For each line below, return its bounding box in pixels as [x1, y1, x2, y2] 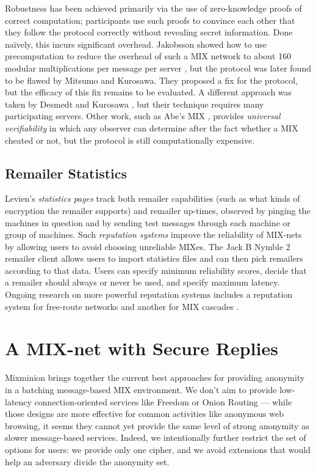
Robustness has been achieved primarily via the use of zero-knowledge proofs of [5, 2, 302, 14]
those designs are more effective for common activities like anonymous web [5, 407, 284, 420]
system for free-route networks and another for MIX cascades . [5, 300, 239, 312]
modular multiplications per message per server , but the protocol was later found [5, 61, 311, 74]
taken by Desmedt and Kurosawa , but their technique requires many [5, 97, 264, 110]
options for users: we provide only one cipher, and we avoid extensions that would [5, 443, 311, 455]
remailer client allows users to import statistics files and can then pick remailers [5, 252, 303, 265]
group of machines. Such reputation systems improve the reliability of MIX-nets [5, 228, 302, 241]
